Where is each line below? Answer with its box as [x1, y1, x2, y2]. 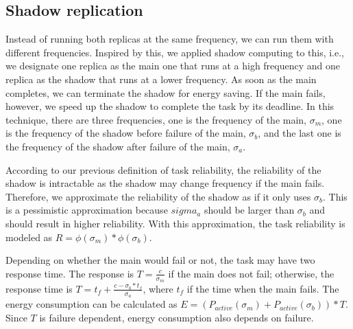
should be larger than [204, 203, 295, 217]
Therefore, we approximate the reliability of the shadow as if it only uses [5, 189, 311, 203]
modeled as [5, 229, 53, 244]
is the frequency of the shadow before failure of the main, [5, 126, 246, 140]
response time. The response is [5, 266, 134, 280]
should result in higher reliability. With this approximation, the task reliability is [5, 216, 345, 230]
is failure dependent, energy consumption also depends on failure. [39, 310, 314, 324]
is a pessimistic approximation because [5, 203, 168, 217]
